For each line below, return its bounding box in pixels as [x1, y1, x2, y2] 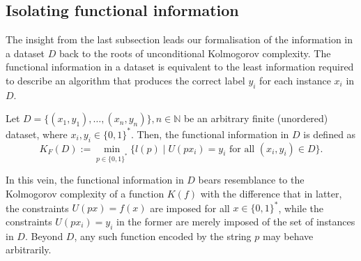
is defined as [303, 126, 356, 141]
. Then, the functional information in [130, 126, 289, 141]
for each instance [259, 73, 331, 87]
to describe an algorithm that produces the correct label [6, 73, 245, 87]
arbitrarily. [6, 242, 52, 257]
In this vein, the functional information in [6, 172, 184, 187]
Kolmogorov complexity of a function [6, 186, 164, 201]
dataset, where [6, 126, 68, 141]
